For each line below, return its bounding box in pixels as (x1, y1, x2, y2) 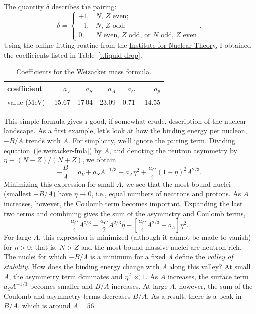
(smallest (4, 188, 31, 199)
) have (53, 188, 72, 199)
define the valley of (175, 251, 233, 262)
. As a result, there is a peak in (147, 290, 242, 301)
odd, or (129, 31, 151, 39)
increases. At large (111, 281, 168, 291)
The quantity (4, 1, 44, 11)
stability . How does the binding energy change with (4, 261, 160, 271)
